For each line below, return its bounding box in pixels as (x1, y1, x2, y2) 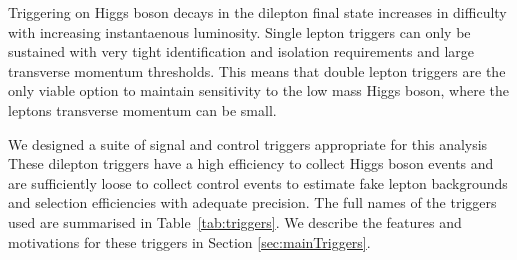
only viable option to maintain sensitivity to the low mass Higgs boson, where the (8, 80, 509, 101)
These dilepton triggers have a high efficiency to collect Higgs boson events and (8, 153, 494, 174)
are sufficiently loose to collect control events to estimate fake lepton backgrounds (8, 172, 508, 193)
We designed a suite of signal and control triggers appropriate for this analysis (8, 133, 488, 154)
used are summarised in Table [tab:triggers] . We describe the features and (8, 211, 462, 232)
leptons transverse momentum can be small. (8, 99, 277, 120)
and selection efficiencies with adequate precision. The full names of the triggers (8, 192, 497, 213)
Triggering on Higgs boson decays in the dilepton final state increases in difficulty (8, 2, 507, 22)
